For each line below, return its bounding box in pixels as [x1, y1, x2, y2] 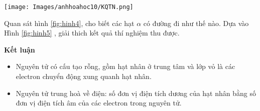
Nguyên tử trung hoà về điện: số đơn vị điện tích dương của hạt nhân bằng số [16, 87, 256, 98]
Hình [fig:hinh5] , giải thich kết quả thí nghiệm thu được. [4, 27, 180, 38]
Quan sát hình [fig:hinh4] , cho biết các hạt [4, 17, 135, 28]
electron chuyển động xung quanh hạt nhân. [16, 71, 152, 81]
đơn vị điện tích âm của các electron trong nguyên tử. [16, 97, 182, 108]
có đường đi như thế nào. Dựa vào [143, 17, 249, 28]
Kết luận [4, 44, 35, 54]
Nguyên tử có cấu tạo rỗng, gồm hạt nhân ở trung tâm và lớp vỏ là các [16, 61, 235, 71]
